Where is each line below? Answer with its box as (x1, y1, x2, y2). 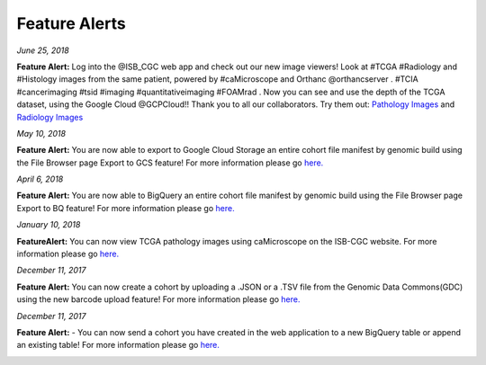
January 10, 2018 (16, 219, 81, 230)
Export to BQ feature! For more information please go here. (16, 202, 235, 213)
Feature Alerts (16, 13, 126, 33)
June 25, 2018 (16, 45, 69, 56)
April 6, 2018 (16, 174, 64, 184)
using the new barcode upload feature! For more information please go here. (16, 294, 301, 305)
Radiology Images (16, 111, 84, 122)
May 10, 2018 (16, 128, 67, 138)
